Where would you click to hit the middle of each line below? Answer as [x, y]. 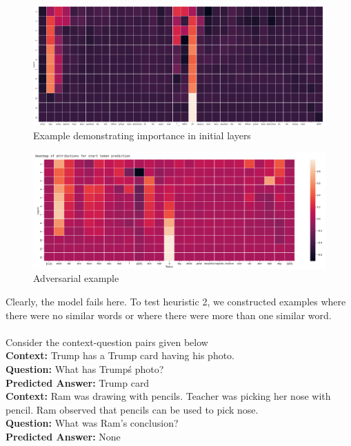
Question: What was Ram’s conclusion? [92, 423]
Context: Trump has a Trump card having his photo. [120, 355]
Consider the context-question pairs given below [107, 342]
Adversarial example [76, 278]
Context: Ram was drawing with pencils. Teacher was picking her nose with [168, 396]
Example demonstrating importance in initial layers [142, 135]
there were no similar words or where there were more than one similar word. [169, 315]
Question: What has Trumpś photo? [85, 369]
